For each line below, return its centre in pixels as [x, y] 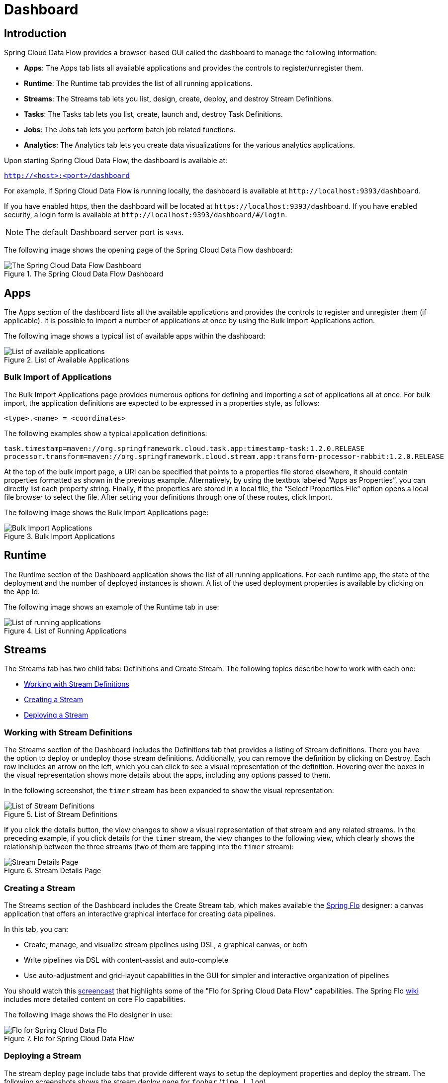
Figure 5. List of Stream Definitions [61, 814]
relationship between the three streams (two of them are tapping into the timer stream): [149, 847]
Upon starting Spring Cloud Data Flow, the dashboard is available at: [116, 161]
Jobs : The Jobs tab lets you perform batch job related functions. [130, 130]
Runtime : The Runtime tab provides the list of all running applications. [138, 84]
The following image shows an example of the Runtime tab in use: [112, 607]
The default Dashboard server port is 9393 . [105, 232]
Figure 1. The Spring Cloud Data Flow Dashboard [84, 274]
